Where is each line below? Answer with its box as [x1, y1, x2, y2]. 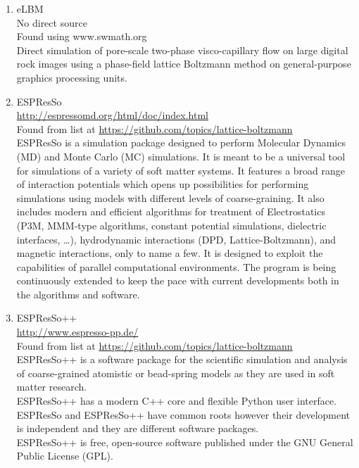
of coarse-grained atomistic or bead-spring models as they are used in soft [16, 365, 335, 380]
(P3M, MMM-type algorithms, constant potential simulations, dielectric [16, 217, 327, 232]
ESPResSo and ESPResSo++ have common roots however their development [16, 407, 351, 422]
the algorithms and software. [16, 286, 140, 301]
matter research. [16, 379, 87, 394]
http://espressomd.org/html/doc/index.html [16, 108, 208, 122]
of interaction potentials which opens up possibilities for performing [16, 177, 309, 191]
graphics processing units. [16, 70, 127, 84]
